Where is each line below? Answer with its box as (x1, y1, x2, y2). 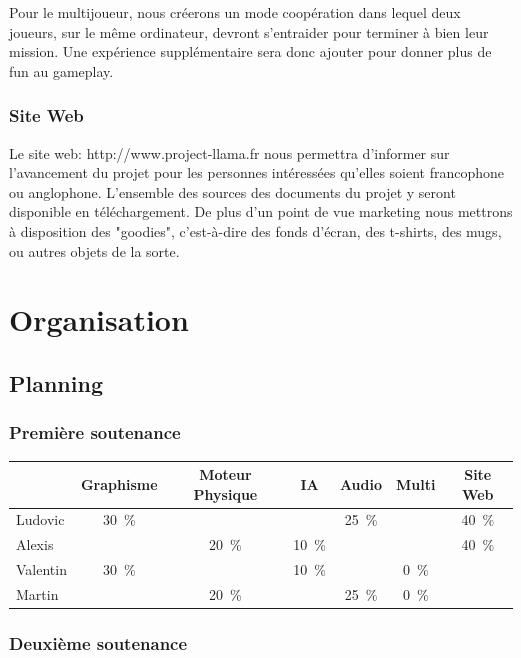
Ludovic (16, 509, 65, 530)
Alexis (16, 534, 54, 555)
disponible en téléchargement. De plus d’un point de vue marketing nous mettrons (9, 201, 513, 222)
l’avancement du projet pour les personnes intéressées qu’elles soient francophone (9, 162, 505, 183)
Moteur (199, 464, 252, 485)
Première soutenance (9, 420, 181, 445)
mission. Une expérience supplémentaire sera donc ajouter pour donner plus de (9, 41, 492, 62)
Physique (193, 483, 258, 504)
